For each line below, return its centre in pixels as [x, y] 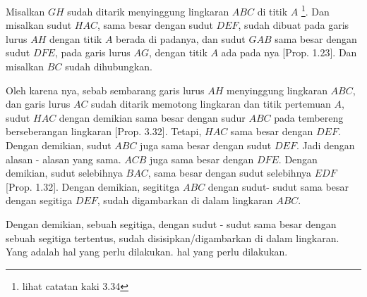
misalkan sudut [39, 25]
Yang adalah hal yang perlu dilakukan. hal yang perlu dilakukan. [147, 252]
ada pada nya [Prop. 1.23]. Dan [289, 52]
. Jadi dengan [325, 145]
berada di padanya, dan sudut [181, 38]
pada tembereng [309, 117]
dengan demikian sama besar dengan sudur [152, 117]
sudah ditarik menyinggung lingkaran [148, 11]
